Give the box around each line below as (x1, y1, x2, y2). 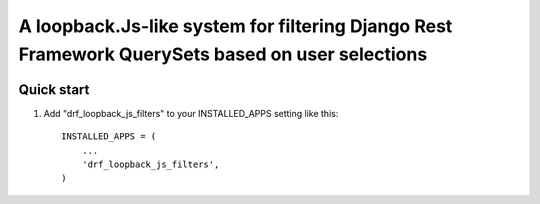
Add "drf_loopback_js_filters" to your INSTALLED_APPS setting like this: (43, 107, 339, 119)
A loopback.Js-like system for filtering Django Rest (18, 15, 453, 37)
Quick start (18, 81, 90, 98)
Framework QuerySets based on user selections (18, 43, 428, 65)
